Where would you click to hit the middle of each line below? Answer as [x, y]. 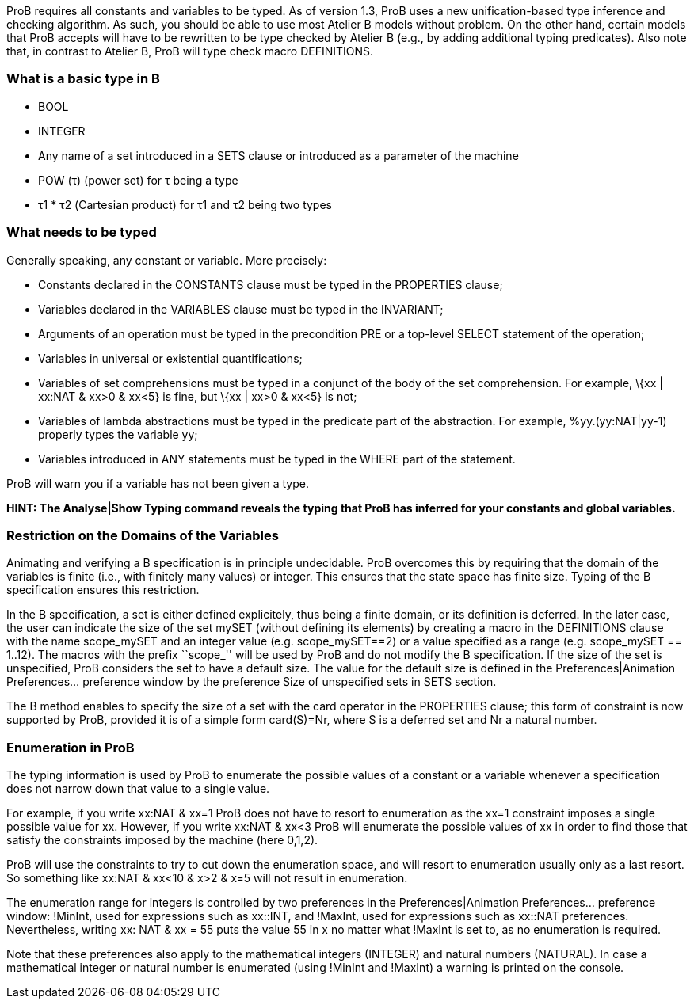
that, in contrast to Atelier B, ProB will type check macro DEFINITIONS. [190, 51]
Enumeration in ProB [71, 747]
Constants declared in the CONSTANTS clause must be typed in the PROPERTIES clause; [271, 284]
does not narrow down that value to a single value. [138, 788]
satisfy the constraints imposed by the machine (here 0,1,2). [162, 840]
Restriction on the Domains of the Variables [143, 535]
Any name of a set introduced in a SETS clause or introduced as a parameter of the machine [278, 155]
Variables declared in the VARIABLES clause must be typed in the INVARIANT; [241, 309]
